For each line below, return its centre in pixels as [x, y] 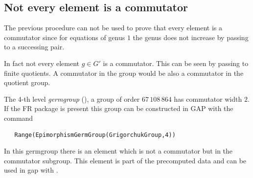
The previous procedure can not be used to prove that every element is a [113, 28]
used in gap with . [31, 170]
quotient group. [27, 82]
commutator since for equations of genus [65, 37]
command [19, 118]
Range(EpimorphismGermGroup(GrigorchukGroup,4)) [95, 135]
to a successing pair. [34, 47]
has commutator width [208, 99]
